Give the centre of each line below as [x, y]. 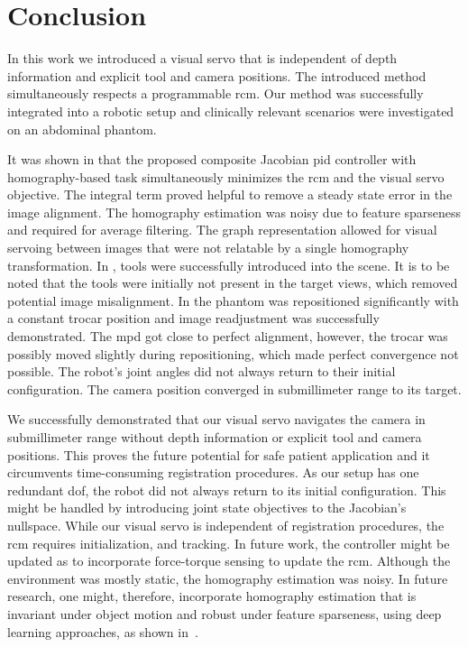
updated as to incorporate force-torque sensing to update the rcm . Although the [229, 561]
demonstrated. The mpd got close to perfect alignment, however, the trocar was [228, 336]
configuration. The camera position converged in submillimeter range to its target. [234, 388]
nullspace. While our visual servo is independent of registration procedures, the [226, 525]
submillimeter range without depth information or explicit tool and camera [215, 437]
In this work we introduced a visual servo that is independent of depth [202, 58]
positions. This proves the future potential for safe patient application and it [219, 454]
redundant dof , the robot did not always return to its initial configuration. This [227, 490]
